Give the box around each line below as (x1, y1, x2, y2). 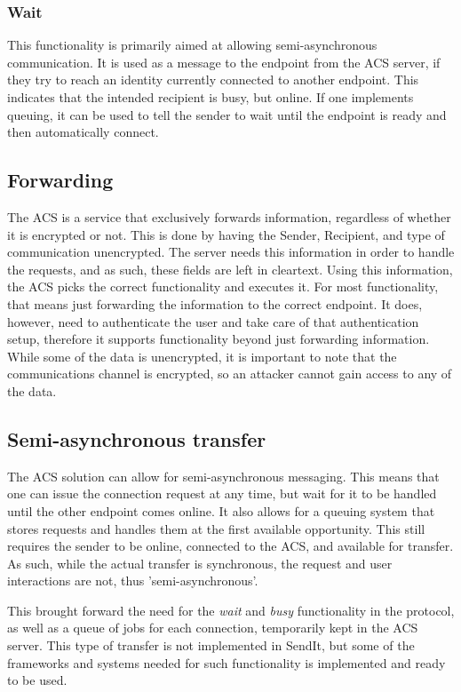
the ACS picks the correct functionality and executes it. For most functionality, (7, 277, 439, 296)
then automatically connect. (7, 123, 159, 141)
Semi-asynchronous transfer (7, 425, 266, 452)
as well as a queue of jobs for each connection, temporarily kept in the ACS (7, 618, 418, 637)
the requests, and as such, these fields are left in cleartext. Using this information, (7, 259, 453, 278)
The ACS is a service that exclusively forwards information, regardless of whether (7, 207, 451, 226)
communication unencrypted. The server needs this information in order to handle (7, 243, 455, 261)
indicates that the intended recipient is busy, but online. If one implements (7, 88, 414, 106)
